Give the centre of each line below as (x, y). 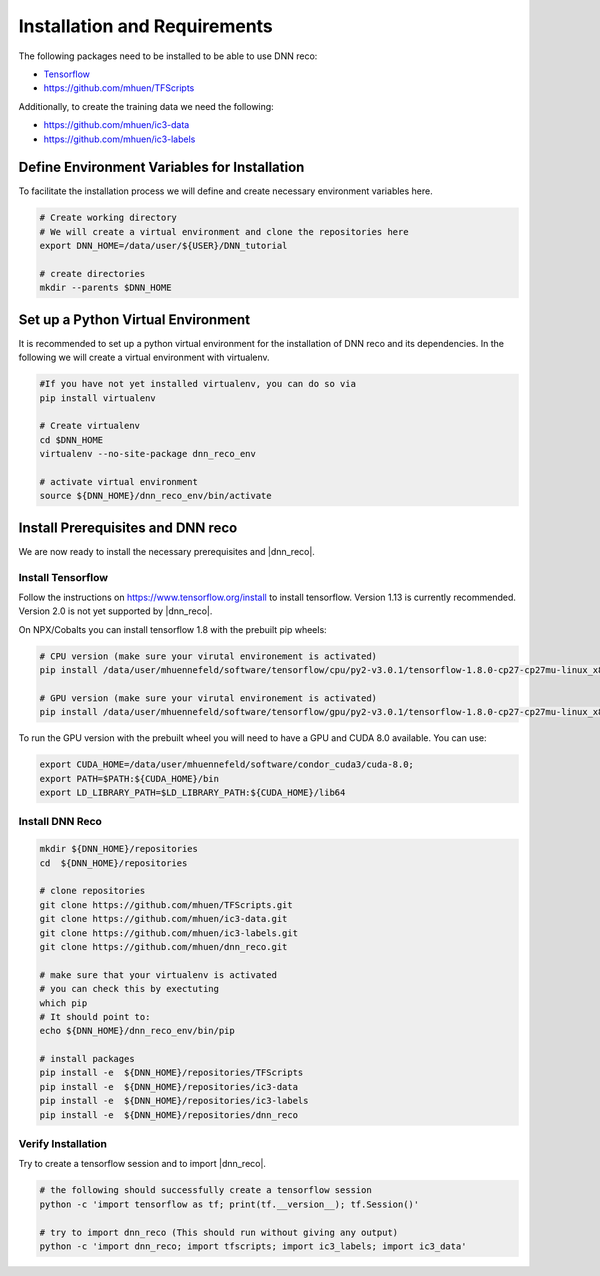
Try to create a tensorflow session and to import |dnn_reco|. (142, 1164)
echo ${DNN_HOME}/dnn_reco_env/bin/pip (137, 1031)
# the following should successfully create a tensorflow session (205, 1190)
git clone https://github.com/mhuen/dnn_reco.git (163, 946)
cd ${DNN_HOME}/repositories (113, 863)
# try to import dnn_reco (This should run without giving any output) (219, 1232)
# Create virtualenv (89, 426)
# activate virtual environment (119, 481)
